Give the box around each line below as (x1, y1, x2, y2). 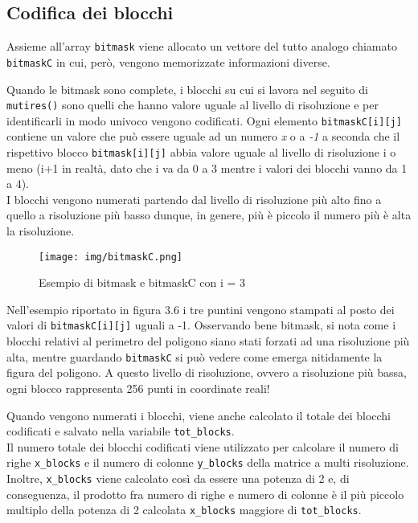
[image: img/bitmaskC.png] (39, 251, 182, 263)
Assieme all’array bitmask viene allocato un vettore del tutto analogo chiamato (6, 38, 397, 55)
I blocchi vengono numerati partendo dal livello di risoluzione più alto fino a (6, 190, 382, 207)
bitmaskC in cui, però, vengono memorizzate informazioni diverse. (6, 53, 330, 70)
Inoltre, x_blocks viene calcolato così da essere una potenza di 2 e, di (6, 470, 350, 487)
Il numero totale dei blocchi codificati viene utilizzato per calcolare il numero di (6, 438, 399, 455)
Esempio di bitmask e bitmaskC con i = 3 (39, 274, 246, 291)
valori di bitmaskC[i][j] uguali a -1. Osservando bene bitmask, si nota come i (6, 317, 396, 333)
